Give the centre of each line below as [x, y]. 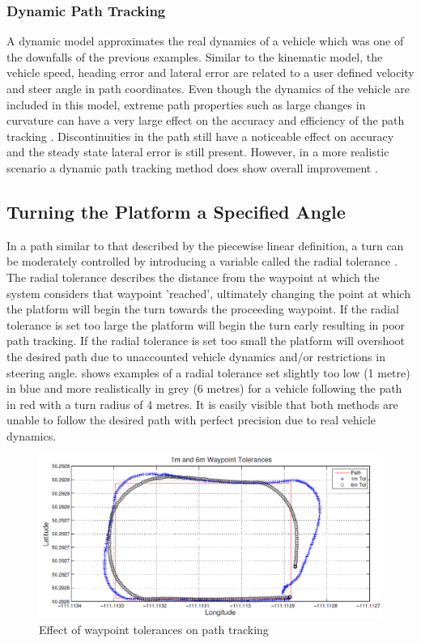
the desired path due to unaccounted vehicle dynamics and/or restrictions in [196, 356]
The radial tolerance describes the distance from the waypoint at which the [193, 277]
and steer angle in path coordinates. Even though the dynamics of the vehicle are [208, 88]
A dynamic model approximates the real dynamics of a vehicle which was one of [205, 41]
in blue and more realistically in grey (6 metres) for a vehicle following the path [204, 388]
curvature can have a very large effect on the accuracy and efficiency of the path [206, 120]
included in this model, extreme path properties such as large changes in [186, 104]
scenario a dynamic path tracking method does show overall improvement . [192, 167]
